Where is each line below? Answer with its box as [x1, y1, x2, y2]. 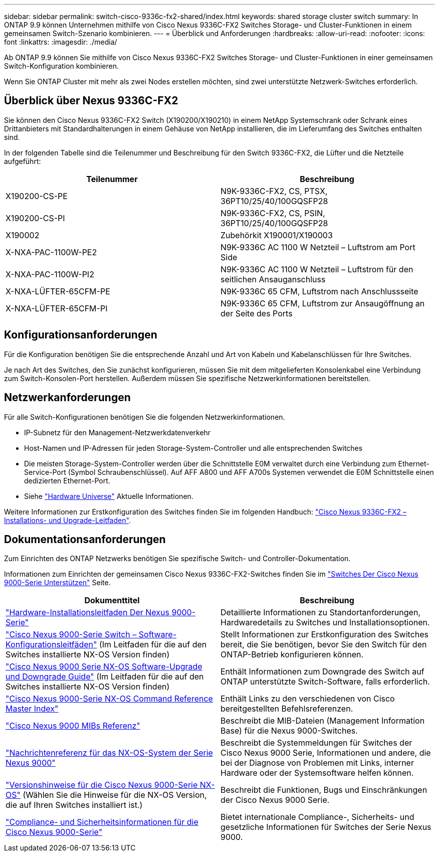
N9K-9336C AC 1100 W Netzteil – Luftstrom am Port [221, 242, 415, 252]
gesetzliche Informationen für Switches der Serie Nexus [221, 822, 431, 832]
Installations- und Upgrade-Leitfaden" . [4, 516, 131, 525]
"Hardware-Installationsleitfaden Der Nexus [6, 607, 169, 618]
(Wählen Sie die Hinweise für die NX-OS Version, [23, 790, 207, 800]
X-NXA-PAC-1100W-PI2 [6, 269, 94, 279]
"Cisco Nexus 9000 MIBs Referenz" [6, 721, 140, 731]
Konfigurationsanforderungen [4, 328, 157, 341]
